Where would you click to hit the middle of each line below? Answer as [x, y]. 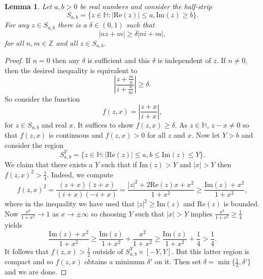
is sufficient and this [119, 60]
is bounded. [241, 204]
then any [66, 60]
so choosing [109, 213]
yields [13, 225]
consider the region [34, 145]
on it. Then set [178, 261]
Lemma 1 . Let [28, 6]
